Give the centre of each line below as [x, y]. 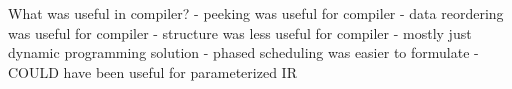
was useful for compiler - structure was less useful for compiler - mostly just [240, 32]
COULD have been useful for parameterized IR [152, 71]
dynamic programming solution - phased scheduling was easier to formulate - [243, 52]
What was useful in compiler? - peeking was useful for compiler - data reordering [256, 13]
